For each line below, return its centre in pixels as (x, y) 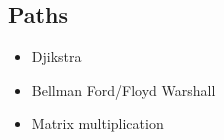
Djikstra (56, 56)
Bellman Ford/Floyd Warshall (123, 89)
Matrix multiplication (97, 123)
